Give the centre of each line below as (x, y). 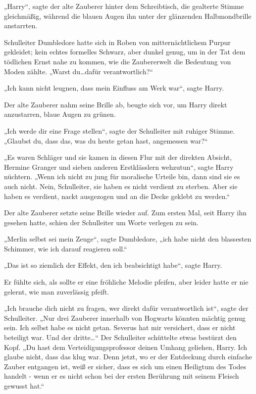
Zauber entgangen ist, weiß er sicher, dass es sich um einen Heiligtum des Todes (125, 366)
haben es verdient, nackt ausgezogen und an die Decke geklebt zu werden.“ (117, 196)
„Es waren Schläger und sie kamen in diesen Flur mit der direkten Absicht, (118, 157)
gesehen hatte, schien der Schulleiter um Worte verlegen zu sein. (101, 222)
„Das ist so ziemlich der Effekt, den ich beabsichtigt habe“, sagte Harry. (113, 265)
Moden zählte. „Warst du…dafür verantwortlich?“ (78, 71)
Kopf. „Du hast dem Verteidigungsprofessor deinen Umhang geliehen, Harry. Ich (126, 347)
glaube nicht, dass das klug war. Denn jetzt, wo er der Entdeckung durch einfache (128, 357)
